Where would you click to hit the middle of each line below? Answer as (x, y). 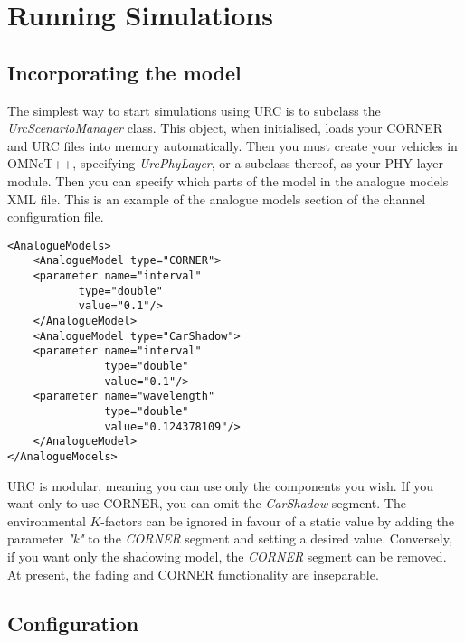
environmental (47, 520)
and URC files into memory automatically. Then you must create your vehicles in (232, 145)
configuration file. (56, 217)
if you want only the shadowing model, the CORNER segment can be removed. (227, 556)
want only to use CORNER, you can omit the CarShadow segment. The (207, 503)
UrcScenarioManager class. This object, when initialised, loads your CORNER (225, 128)
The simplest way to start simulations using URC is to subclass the (194, 110)
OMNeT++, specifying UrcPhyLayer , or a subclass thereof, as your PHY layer (225, 163)
